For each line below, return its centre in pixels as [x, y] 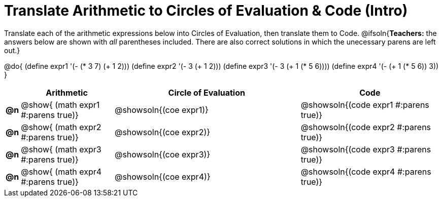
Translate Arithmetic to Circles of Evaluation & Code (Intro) [206, 11]
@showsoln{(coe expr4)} [162, 176]
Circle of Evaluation [207, 92]
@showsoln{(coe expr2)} [162, 132]
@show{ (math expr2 [61, 127]
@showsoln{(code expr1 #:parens [365, 105]
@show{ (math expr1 [60, 105]
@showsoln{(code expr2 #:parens [366, 127]
